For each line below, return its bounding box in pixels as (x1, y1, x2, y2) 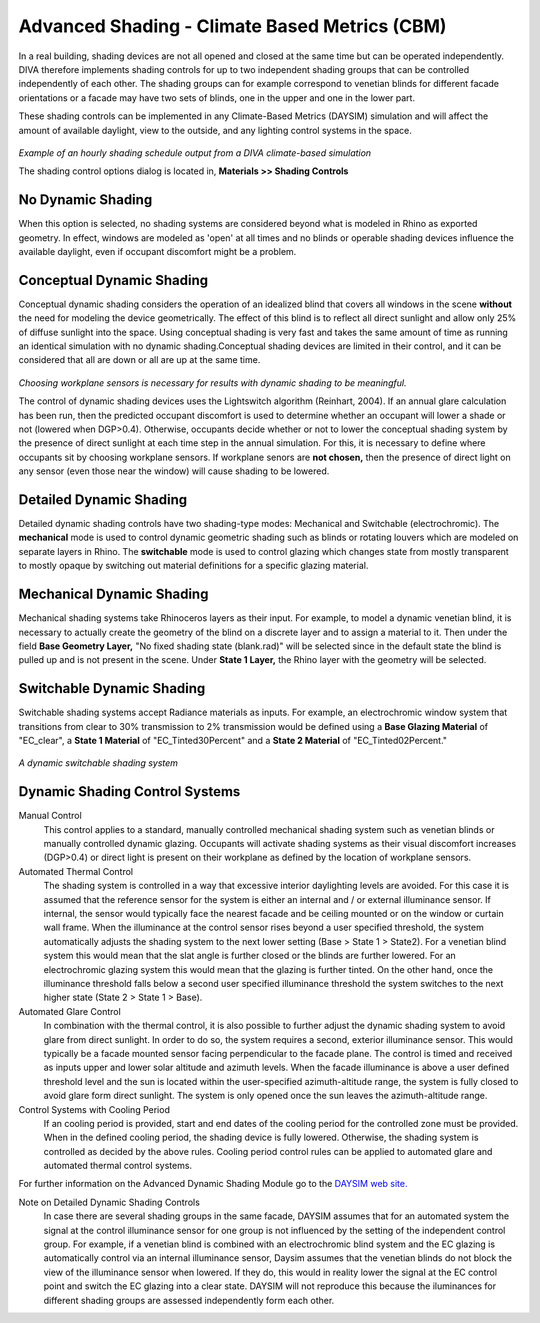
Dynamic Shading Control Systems (18, 783, 241, 800)
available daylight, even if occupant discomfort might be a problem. (18, 245, 297, 257)
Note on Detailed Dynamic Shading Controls (18, 1196, 200, 1208)
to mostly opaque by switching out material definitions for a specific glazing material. (18, 560, 369, 572)
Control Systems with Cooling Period (18, 1103, 170, 1115)
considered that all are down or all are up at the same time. (18, 354, 261, 366)
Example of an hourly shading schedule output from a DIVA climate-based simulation (18, 146, 372, 159)
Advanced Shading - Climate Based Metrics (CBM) (18, 15, 447, 37)
